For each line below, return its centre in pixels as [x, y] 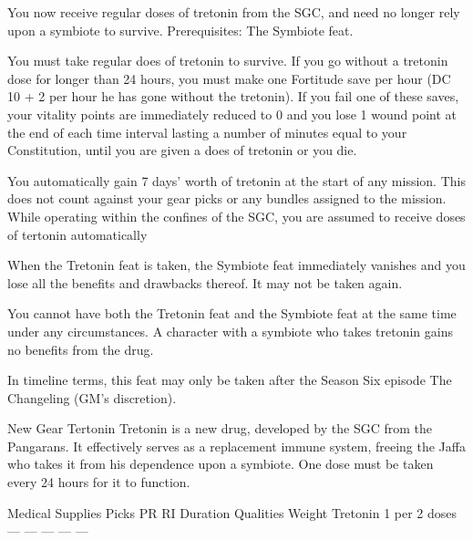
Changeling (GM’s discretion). [92, 397]
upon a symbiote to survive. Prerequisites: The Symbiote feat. [180, 30]
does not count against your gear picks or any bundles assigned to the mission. [227, 198]
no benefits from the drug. [81, 349]
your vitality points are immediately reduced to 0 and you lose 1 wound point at [232, 114]
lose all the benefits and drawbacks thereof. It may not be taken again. [205, 282]
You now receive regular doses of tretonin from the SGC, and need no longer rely [234, 12]
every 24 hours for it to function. [99, 482]
